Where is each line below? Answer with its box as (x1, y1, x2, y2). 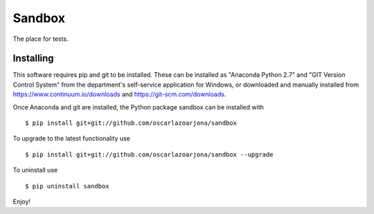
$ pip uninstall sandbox (25, 182, 109, 190)
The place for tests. (12, 35, 69, 43)
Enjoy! (12, 197, 31, 206)
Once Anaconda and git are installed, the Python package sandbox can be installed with (12, 102, 265, 111)
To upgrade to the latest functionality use (12, 134, 131, 143)
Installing (12, 53, 55, 64)
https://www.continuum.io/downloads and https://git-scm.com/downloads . (12, 90, 226, 98)
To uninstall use (12, 166, 58, 175)
